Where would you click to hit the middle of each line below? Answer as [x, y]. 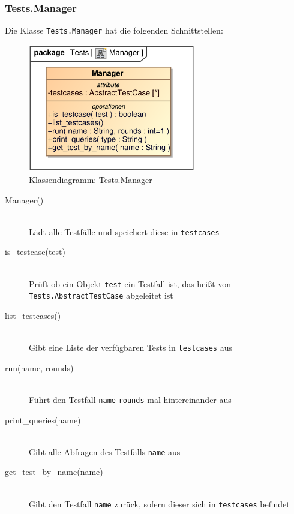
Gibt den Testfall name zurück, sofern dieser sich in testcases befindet [159, 504]
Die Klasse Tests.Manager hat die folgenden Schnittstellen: [114, 30]
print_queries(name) [43, 420]
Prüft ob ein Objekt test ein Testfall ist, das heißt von [130, 283]
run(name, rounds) [39, 367]
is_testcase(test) [35, 252]
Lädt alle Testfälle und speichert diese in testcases [124, 231]
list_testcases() [33, 315]
